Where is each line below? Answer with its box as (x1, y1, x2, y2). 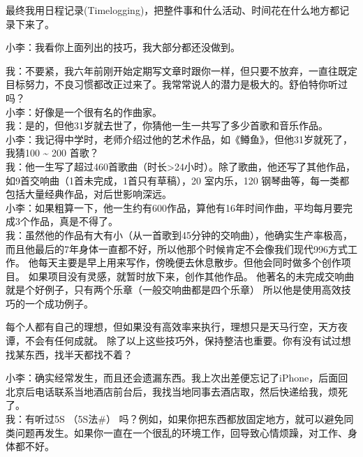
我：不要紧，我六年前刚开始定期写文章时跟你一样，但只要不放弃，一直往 (6, 63, 338, 78)
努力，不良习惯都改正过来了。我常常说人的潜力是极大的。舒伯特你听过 (24, 77, 348, 92)
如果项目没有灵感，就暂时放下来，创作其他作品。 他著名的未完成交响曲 (28, 268, 355, 283)
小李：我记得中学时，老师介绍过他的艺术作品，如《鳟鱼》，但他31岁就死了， (6, 131, 353, 146)
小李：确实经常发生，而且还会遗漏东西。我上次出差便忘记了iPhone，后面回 (6, 370, 348, 385)
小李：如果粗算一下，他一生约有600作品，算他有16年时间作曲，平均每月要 (6, 200, 343, 215)
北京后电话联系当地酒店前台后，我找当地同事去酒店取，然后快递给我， (6, 384, 328, 398)
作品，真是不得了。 (29, 214, 118, 228)
